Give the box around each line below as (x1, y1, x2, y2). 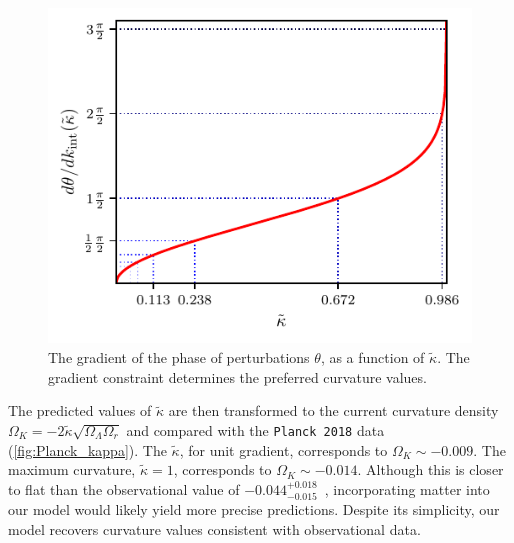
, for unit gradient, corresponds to (179, 439, 388, 460)
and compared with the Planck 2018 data (126, 419, 385, 440)
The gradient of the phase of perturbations (48, 347, 310, 368)
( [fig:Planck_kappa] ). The (8, 439, 167, 460)
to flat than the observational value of (8, 478, 240, 499)
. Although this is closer (357, 459, 504, 480)
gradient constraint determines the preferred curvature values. (48, 366, 427, 387)
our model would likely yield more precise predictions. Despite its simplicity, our (8, 499, 500, 520)
